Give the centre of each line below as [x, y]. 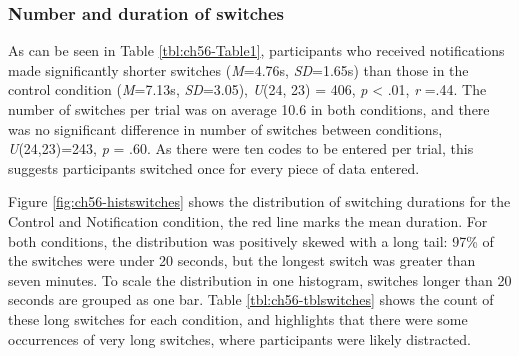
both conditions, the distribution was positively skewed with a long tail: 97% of [251, 240]
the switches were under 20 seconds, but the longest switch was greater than [242, 260]
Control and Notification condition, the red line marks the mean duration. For [248, 220]
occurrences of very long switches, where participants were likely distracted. [240, 338]
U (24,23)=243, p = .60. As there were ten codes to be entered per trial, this [241, 148]
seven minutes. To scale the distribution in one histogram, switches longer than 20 [260, 279]
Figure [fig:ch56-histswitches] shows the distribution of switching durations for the [259, 201]
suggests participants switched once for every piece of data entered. [214, 167]
